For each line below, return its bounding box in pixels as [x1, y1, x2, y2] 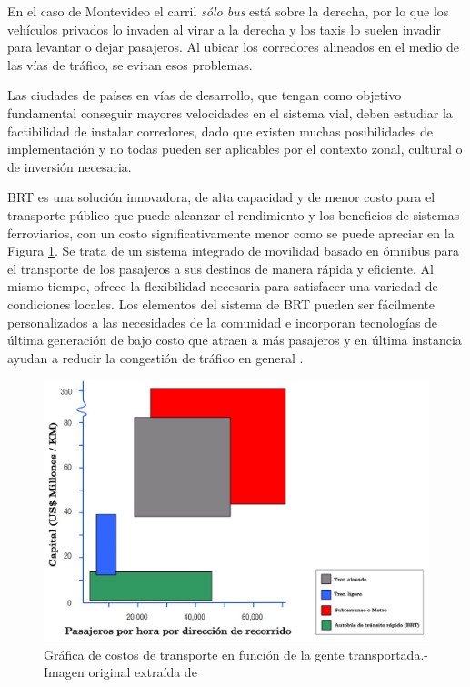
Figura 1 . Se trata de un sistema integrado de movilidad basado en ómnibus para [7, 241, 459, 260]
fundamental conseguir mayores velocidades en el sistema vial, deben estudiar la [7, 103, 453, 122]
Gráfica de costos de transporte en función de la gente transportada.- [44, 644, 428, 663]
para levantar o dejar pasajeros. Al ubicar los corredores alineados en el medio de [7, 37, 459, 56]
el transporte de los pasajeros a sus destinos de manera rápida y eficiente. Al [7, 258, 434, 278]
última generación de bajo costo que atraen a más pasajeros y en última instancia [7, 330, 462, 349]
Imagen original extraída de [44, 662, 197, 682]
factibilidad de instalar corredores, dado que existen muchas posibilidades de [7, 121, 434, 140]
